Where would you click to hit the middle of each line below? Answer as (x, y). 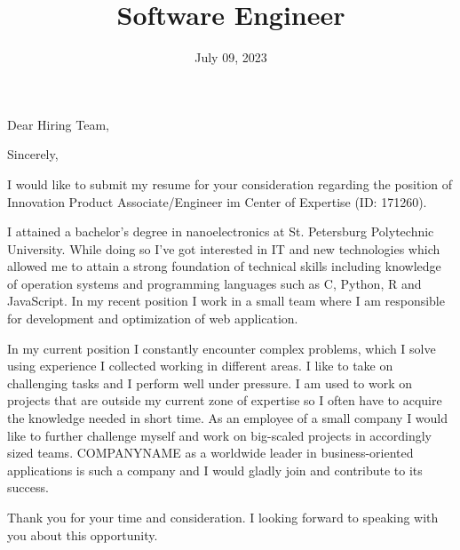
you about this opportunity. (83, 534)
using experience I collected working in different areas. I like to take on (200, 366)
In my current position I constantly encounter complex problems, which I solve (222, 348)
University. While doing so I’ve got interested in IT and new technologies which (224, 248)
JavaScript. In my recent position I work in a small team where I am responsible (226, 301)
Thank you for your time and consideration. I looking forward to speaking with (223, 517)
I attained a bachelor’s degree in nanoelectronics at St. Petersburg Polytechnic (221, 231)
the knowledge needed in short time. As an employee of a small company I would (228, 418)
